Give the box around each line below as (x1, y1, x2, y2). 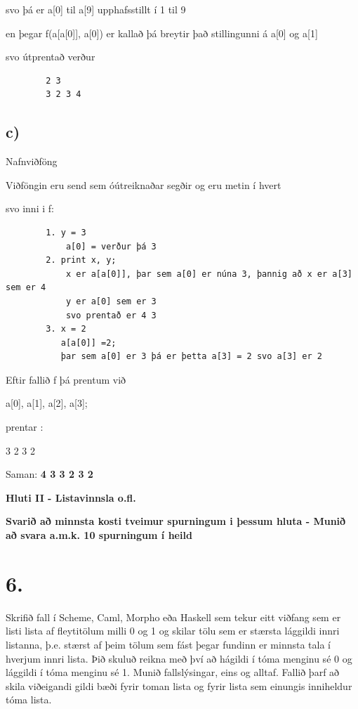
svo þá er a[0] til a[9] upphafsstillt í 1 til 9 (6, 2, 186, 16)
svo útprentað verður (6, 49, 95, 64)
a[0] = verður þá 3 (65, 241, 157, 252)
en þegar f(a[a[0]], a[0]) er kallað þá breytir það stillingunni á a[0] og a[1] (6, 25, 318, 40)
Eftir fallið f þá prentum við (6, 372, 126, 386)
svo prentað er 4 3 (65, 310, 157, 320)
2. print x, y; (46, 255, 117, 266)
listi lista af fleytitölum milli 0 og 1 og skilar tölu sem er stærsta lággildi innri (6, 623, 340, 638)
